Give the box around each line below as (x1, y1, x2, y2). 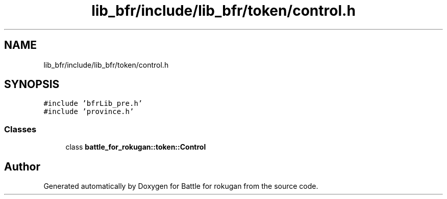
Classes (4, 124, 37, 134)
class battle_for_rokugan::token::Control (65, 143, 206, 152)
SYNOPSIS (4, 78, 60, 91)
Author (4, 160, 40, 173)
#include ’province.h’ (43, 107, 134, 116)
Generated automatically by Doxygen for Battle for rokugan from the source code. (43, 182, 318, 191)
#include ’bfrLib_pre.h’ (43, 99, 143, 108)
